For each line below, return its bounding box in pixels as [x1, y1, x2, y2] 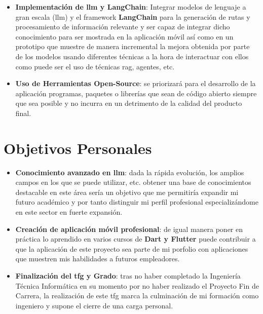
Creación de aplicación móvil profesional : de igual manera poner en [15, 223, 243, 234]
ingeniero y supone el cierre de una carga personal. [15, 300, 173, 310]
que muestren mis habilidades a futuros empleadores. [15, 253, 180, 264]
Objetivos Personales [4, 137, 152, 158]
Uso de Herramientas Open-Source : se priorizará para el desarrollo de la [15, 78, 256, 89]
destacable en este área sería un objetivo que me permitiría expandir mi [15, 186, 239, 197]
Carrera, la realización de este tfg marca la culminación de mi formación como [15, 290, 259, 301]
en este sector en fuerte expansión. [15, 207, 123, 217]
